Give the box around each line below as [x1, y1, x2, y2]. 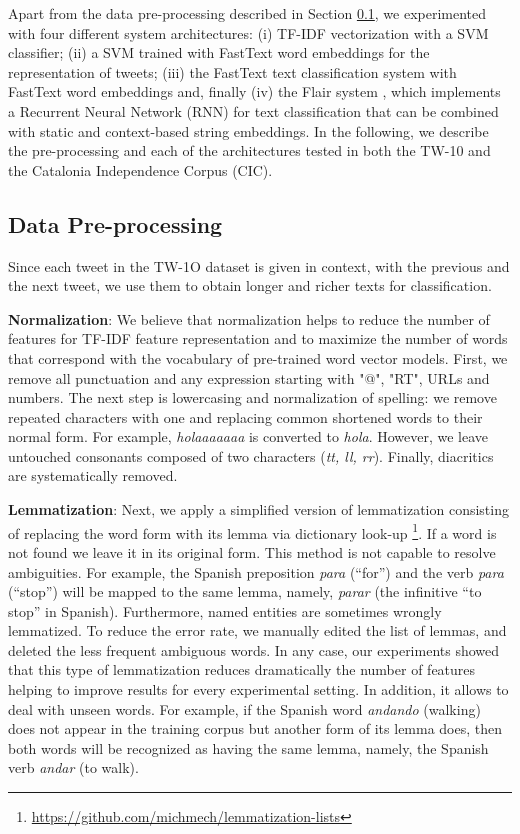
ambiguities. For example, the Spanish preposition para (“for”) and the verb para [8, 561, 504, 582]
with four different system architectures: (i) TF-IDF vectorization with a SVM [8, 22, 489, 43]
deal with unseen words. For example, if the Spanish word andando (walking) [8, 698, 481, 719]
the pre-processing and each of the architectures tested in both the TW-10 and [8, 140, 491, 161]
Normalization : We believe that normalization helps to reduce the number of [8, 308, 490, 329]
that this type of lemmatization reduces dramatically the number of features [8, 659, 476, 680]
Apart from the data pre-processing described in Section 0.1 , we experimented [8, 3, 487, 23]
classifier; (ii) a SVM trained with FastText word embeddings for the [8, 42, 430, 63]
